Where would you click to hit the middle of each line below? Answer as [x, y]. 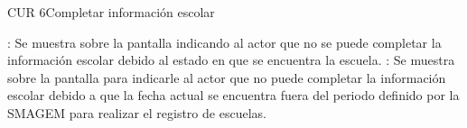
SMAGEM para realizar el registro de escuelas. [137, 112]
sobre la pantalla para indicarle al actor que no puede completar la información [227, 77]
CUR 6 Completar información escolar [111, 12]
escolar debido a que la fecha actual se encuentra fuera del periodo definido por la [233, 95]
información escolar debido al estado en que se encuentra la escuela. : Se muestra [231, 60]
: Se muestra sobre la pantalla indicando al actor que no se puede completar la [224, 42]
